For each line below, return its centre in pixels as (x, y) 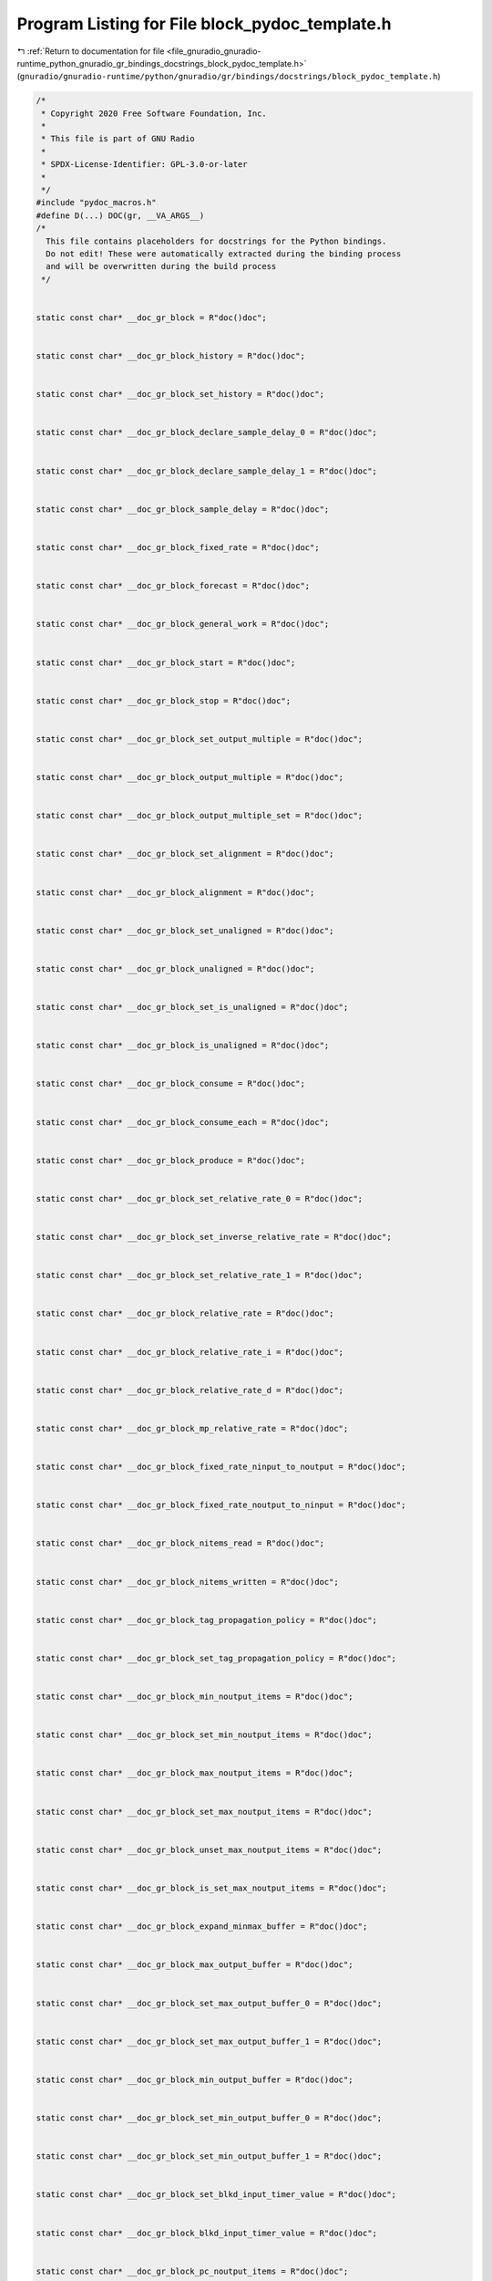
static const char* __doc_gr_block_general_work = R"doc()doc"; (183, 624)
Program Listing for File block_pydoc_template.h (204, 24)
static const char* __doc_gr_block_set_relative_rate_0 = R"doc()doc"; (200, 1198)
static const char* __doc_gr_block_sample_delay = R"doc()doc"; (183, 509)
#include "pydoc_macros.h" (96, 203)
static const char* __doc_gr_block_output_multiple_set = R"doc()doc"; (200, 816)
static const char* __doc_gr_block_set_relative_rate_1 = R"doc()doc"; (200, 1276)
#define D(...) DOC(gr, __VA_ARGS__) (120, 215)
